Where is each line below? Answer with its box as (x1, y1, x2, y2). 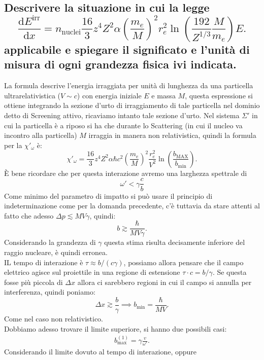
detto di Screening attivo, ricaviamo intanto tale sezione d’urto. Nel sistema (4, 110, 240, 120)
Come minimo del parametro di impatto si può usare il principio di (4, 190, 213, 201)
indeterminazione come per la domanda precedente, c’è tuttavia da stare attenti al (4, 200, 260, 211)
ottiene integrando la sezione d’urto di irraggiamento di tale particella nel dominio (4, 100, 260, 111)
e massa (151, 90, 176, 100)
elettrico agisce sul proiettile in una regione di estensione (4, 267, 180, 277)
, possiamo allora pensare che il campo (123, 257, 244, 267)
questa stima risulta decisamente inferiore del (104, 237, 245, 247)
